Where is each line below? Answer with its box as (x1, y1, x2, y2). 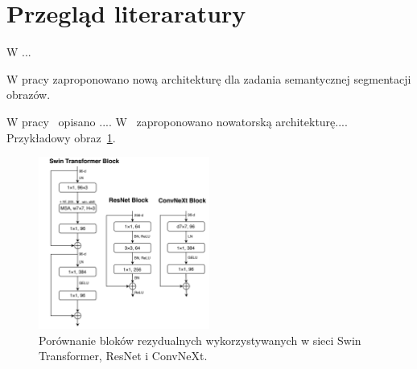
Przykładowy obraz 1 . (6, 129, 116, 146)
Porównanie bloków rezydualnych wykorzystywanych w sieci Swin (39, 331, 361, 348)
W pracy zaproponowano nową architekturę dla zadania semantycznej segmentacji (6, 70, 411, 87)
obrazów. (6, 86, 51, 103)
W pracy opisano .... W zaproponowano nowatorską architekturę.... (6, 113, 348, 129)
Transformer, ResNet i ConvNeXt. (39, 347, 208, 364)
